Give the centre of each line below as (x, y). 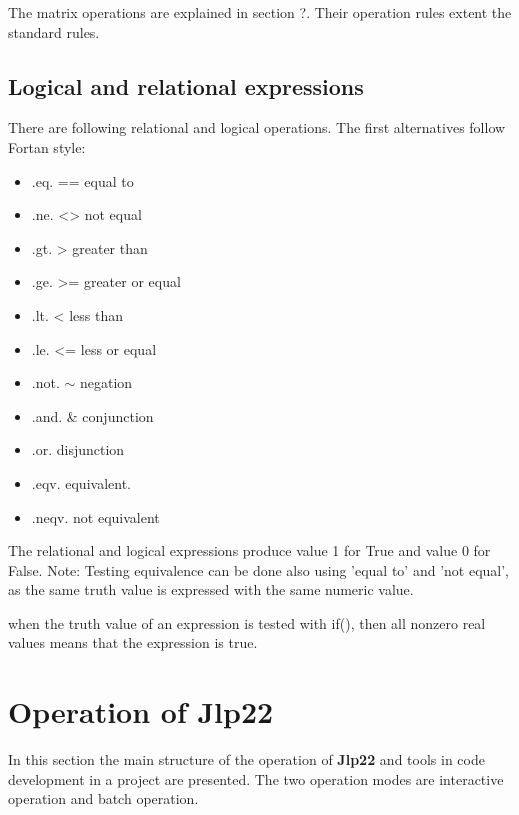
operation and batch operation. (103, 798)
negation (106, 382)
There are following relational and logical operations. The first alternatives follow (257, 127)
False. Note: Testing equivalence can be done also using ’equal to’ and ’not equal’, (259, 569)
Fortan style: (47, 146)
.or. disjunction (78, 449)
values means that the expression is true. (133, 642)
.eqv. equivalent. (81, 482)
